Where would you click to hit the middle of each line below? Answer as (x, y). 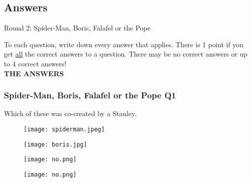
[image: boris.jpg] (55, 144)
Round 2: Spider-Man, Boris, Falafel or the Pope (77, 28)
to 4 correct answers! (35, 63)
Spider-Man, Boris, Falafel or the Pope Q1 (90, 95)
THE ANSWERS (34, 73)
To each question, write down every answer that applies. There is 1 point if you (124, 44)
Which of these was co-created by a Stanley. (70, 113)
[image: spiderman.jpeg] (64, 129)
